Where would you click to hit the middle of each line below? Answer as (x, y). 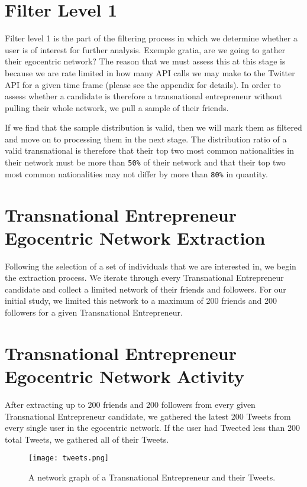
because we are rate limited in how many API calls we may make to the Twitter (150, 72)
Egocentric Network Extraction (135, 237)
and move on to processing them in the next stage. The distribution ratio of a (146, 139)
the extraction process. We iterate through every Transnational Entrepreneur (144, 277)
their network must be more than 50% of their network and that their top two (145, 162)
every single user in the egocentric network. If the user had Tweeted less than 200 (153, 428)
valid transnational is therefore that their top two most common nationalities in (149, 150)
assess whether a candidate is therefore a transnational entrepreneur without (143, 96)
